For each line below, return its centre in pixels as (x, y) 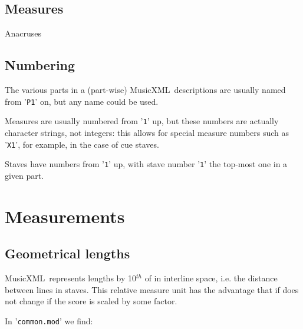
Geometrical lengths (67, 253)
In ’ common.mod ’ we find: (49, 320)
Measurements (65, 216)
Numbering (40, 65)
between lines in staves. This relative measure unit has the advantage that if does (152, 289)
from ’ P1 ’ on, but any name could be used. (82, 101)
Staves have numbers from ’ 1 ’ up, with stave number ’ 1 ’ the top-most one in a (146, 164)
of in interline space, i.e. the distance (211, 278)
